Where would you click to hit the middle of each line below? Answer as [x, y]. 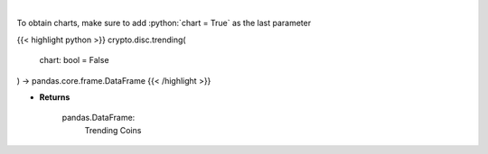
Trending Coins [113, 130]
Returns [55, 97]
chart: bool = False [74, 60]
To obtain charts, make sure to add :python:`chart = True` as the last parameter [164, 23]
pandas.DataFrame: [99, 118]
